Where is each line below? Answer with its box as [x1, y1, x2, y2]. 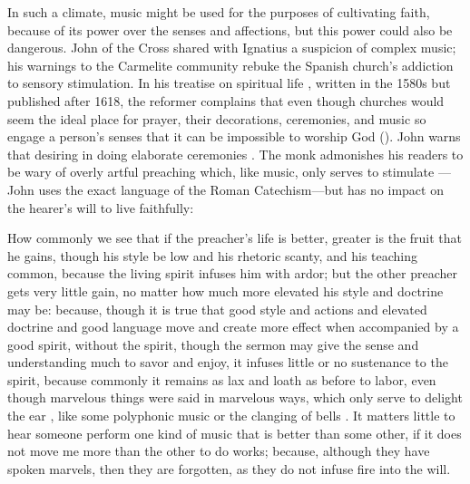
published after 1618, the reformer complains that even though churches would [7, 91, 445, 110]
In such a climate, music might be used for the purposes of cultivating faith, [7, 3, 430, 21]
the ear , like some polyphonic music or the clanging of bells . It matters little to [7, 406, 455, 425]
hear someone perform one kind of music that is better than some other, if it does [7, 423, 462, 442]
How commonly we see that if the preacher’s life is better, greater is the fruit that [7, 228, 462, 247]
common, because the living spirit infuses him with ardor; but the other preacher [7, 264, 458, 283]
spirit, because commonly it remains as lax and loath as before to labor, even [7, 370, 436, 389]
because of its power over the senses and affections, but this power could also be [7, 20, 453, 39]
